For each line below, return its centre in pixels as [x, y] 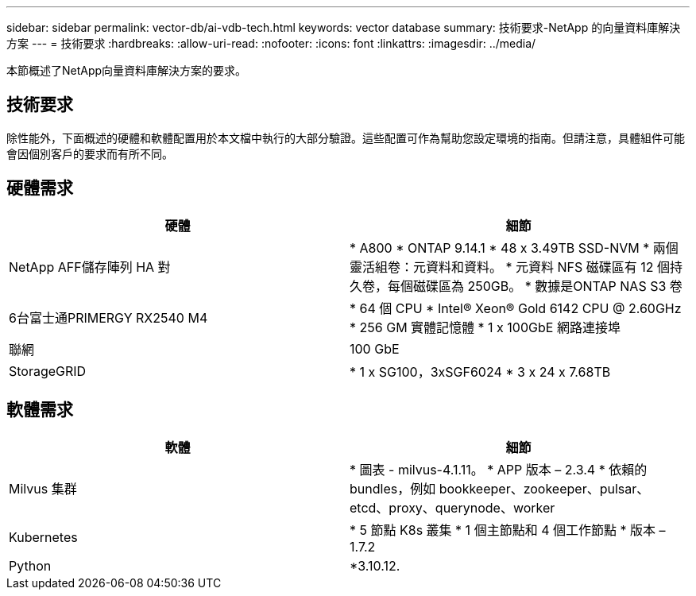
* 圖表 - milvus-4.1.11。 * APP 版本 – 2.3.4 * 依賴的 [499, 469]
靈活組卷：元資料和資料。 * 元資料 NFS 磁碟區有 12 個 [510, 267]
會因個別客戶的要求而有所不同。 [90, 153]
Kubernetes [43, 537]
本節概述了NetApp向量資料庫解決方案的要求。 [127, 70]
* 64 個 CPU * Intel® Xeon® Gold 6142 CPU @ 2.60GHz [516, 308]
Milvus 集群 [43, 488]
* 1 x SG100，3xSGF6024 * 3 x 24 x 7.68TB [480, 372]
